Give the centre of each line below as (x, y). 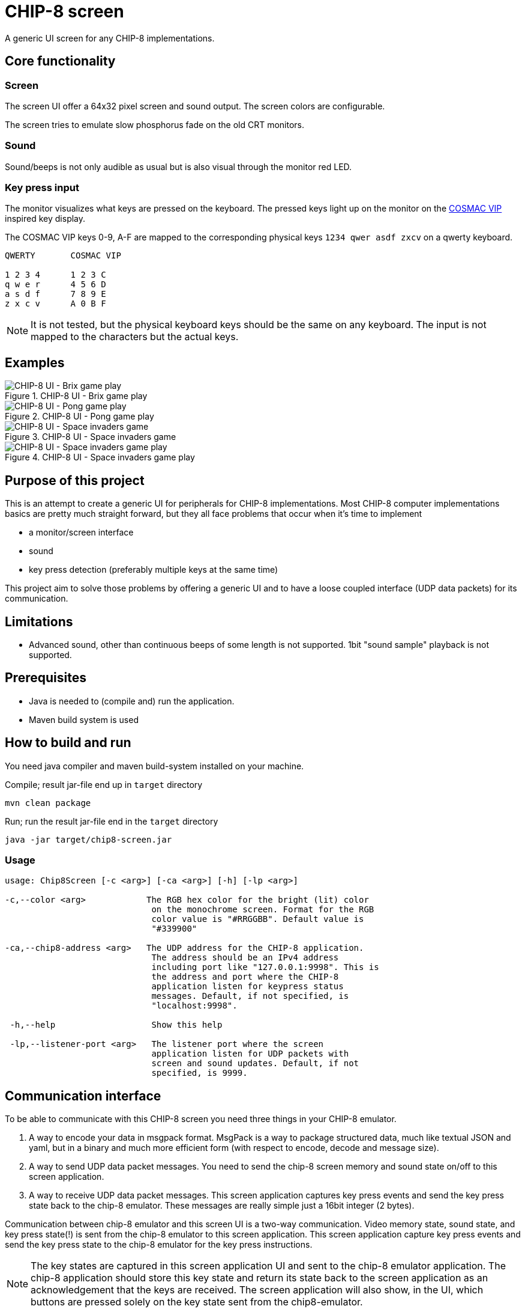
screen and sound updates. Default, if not (255, 1063)
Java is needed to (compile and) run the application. (132, 701)
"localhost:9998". (194, 1006)
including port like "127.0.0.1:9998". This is (265, 967)
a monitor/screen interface (81, 532)
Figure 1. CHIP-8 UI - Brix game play (76, 396)
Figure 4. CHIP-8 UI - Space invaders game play (100, 457)
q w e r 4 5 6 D (55, 285)
